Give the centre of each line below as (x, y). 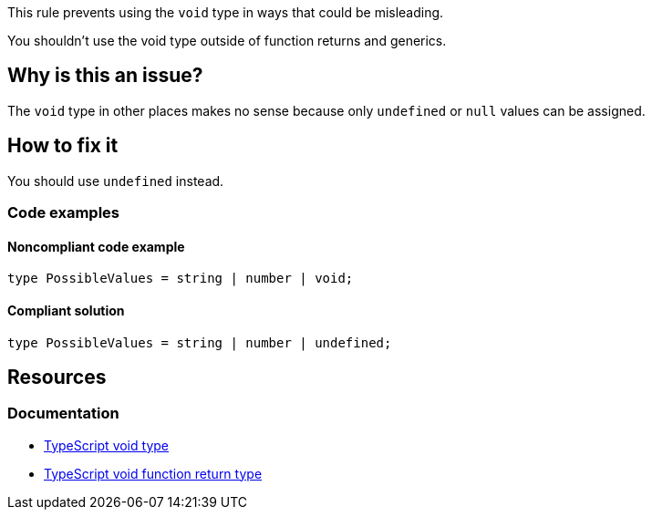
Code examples (64, 213)
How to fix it (63, 146)
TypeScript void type (106, 445)
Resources (57, 377)
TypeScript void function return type (153, 473)
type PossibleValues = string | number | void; (181, 279)
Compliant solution (66, 310)
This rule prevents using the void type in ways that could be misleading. (226, 12)
